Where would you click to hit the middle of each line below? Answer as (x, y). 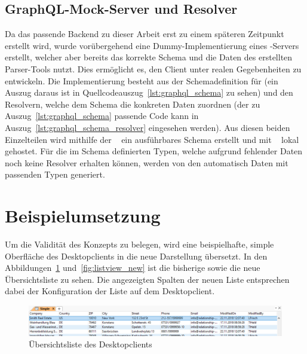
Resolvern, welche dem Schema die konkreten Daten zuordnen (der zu (133, 104)
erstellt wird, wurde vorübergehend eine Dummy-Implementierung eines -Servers (152, 45)
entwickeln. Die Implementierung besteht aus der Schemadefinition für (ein (142, 80)
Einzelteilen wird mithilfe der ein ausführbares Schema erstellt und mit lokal (152, 139)
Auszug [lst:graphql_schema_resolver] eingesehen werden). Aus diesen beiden (148, 127)
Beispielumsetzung (83, 216)
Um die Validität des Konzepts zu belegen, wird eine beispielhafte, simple (139, 244)
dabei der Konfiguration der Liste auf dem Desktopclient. (110, 291)
